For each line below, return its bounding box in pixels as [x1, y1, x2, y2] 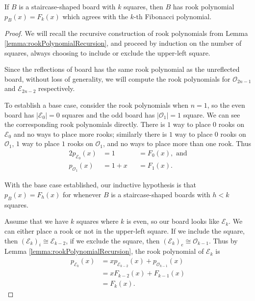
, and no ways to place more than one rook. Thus [103, 138, 252, 149]
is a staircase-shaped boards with [111, 189, 210, 199]
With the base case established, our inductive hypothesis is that [4, 180, 197, 190]
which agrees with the [62, 11, 128, 21]
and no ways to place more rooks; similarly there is [13, 128, 167, 139]
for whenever [63, 189, 102, 199]
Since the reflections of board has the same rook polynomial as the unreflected [4, 64, 240, 74]
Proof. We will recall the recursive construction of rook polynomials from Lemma [4, 28, 248, 38]
